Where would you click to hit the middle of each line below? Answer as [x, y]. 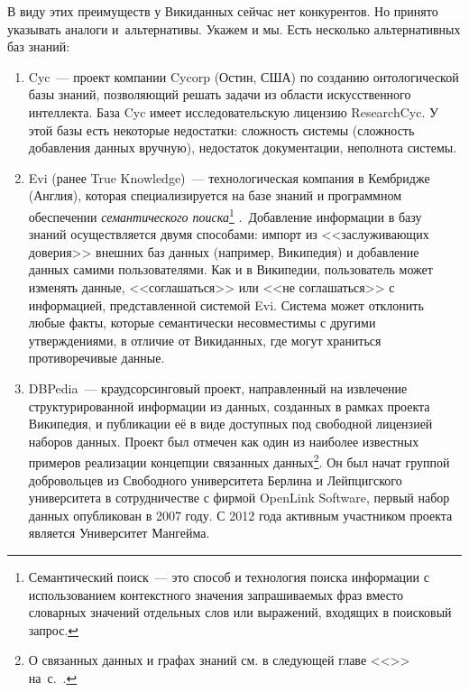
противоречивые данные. [97, 358]
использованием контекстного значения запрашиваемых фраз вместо [216, 594]
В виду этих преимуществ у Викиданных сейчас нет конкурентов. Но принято [223, 11]
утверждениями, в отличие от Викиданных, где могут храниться [205, 340]
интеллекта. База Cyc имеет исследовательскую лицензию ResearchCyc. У [233, 111]
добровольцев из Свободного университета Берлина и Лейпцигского [215, 480]
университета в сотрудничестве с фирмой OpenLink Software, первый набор [239, 498]
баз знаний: [39, 46]
